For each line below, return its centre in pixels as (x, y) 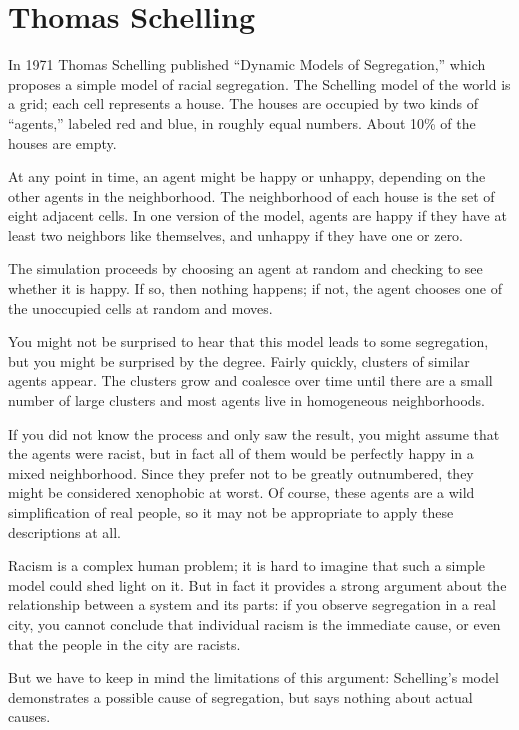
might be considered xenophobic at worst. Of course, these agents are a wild (241, 492)
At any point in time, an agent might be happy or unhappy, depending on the (247, 176)
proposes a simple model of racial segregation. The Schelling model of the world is (259, 83)
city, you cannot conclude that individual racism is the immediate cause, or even (254, 623)
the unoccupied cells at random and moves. (140, 307)
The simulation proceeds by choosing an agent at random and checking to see (245, 268)
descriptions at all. (64, 531)
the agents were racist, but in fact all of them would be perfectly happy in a (241, 453)
